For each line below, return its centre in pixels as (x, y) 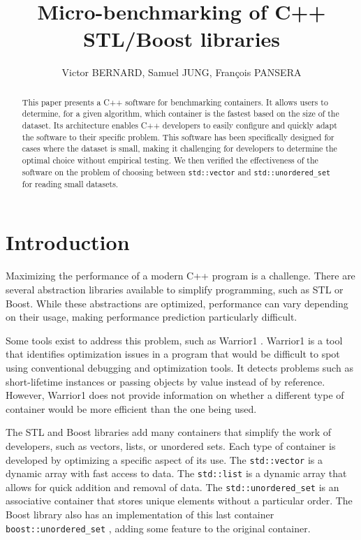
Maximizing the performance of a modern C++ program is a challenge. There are (180, 276)
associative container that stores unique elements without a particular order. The (179, 501)
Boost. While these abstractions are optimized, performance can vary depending (177, 303)
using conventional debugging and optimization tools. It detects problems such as (179, 367)
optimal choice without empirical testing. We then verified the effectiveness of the (170, 160)
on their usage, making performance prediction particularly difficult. (152, 317)
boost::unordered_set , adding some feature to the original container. (158, 528)
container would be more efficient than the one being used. (131, 408)
